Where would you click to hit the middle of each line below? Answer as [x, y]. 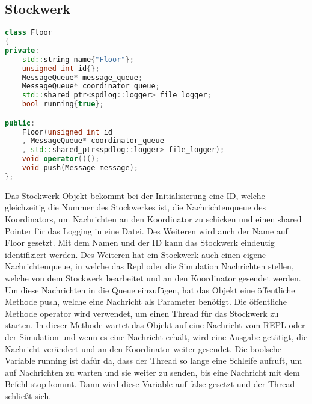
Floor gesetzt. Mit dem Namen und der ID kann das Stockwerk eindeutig [140, 243]
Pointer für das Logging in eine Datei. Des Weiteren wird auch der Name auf [146, 231]
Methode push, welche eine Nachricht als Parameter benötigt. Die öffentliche [146, 301]
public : [20, 123]
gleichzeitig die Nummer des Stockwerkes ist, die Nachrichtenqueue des [135, 207]
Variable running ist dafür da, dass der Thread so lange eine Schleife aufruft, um [154, 360]
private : [22, 50]
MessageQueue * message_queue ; [82, 77]
